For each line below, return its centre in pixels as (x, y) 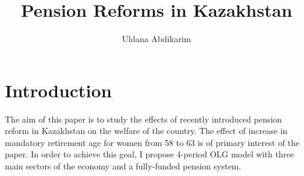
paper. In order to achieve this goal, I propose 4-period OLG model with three (150, 154)
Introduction (58, 90)
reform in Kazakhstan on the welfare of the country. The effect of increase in (146, 131)
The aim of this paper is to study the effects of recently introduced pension (144, 119)
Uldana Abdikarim (157, 39)
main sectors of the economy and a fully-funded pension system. (123, 166)
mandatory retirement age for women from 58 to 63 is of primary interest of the (152, 142)
